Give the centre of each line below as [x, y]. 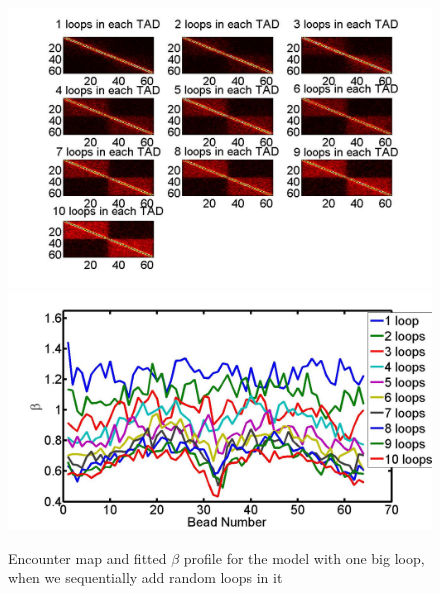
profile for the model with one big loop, [304, 557]
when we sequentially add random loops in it [145, 577]
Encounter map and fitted [87, 557]
